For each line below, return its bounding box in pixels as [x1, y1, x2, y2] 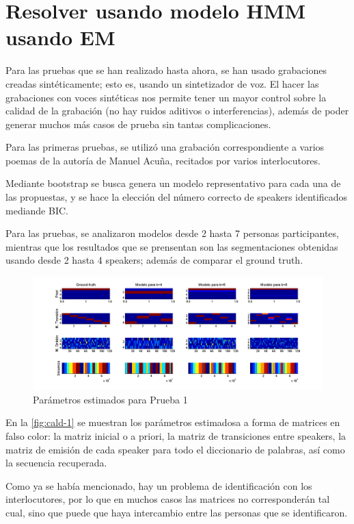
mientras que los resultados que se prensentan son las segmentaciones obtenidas [5, 239, 338, 253]
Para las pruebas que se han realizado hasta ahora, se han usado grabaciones [5, 63, 327, 77]
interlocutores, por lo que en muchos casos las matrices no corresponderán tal [5, 492, 330, 506]
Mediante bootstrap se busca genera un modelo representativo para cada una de [5, 176, 341, 190]
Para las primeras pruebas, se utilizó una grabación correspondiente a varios [5, 140, 325, 154]
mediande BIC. [5, 203, 68, 217]
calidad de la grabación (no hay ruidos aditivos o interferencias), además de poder [5, 103, 349, 118]
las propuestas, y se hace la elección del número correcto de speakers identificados [5, 190, 347, 204]
